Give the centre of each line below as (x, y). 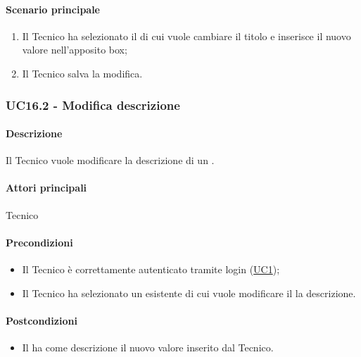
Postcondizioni (42, 320)
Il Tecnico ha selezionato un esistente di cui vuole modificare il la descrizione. (189, 293)
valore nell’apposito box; (75, 50)
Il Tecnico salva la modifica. (82, 73)
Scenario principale (53, 9)
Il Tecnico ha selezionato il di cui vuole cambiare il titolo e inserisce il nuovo (186, 36)
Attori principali (46, 188)
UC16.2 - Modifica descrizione (93, 105)
